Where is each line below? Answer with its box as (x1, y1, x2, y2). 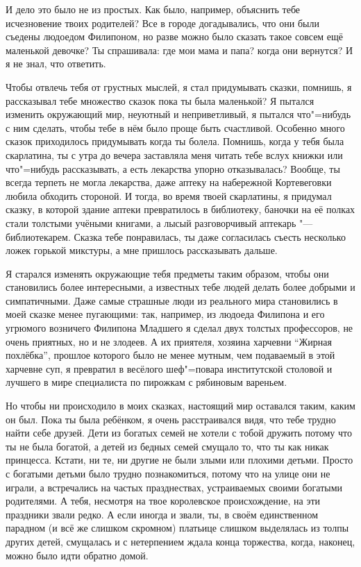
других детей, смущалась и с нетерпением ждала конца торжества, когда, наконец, (6, 534, 355, 548)
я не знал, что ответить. (6, 56, 106, 71)
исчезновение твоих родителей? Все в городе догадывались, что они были (6, 15, 319, 30)
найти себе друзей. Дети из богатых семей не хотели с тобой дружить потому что (6, 425, 352, 440)
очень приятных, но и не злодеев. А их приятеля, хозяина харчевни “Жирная (6, 334, 332, 348)
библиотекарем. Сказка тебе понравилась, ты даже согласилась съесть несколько (6, 229, 346, 244)
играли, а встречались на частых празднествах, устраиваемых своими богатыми (6, 480, 343, 494)
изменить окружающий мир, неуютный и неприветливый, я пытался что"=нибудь (6, 107, 351, 121)
